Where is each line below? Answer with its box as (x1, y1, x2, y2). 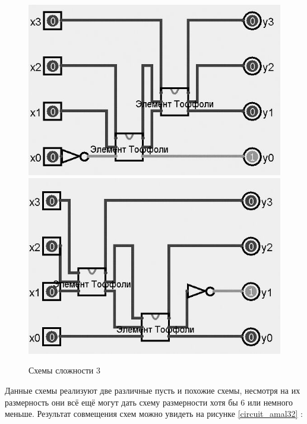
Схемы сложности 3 (29, 364, 100, 376)
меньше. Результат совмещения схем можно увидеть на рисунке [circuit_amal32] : (5, 407, 303, 420)
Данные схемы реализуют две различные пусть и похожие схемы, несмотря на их (5, 384, 300, 396)
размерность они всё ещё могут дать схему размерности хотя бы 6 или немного (5, 395, 293, 408)
